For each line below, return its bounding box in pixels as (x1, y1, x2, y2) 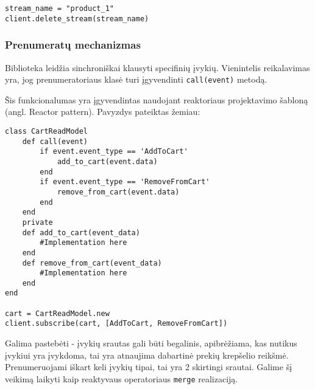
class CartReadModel (5, 126, 88, 136)
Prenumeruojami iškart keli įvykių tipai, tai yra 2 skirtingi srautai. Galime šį (5, 360, 292, 373)
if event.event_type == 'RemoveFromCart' (40, 177, 210, 187)
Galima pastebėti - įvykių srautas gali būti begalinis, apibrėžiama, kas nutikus (5, 337, 297, 349)
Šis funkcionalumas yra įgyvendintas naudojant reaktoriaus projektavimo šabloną (5, 93, 308, 106)
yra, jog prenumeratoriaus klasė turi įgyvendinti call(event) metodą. (5, 73, 267, 86)
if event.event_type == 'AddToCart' (40, 147, 188, 156)
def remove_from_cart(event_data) (22, 258, 162, 267)
